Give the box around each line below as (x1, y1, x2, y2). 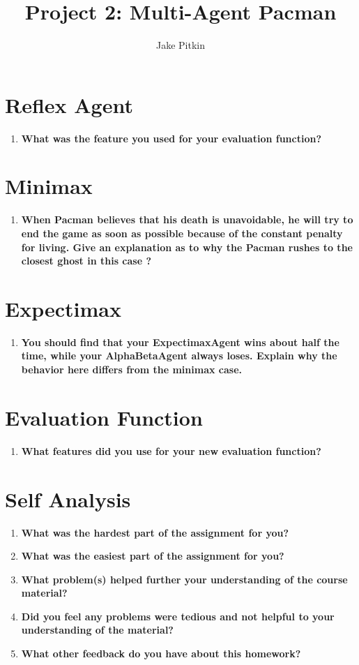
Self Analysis (5, 484, 131, 513)
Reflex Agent (5, 90, 133, 119)
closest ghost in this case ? (21, 253, 152, 268)
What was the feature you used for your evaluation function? (21, 130, 322, 145)
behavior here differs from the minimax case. (21, 362, 243, 377)
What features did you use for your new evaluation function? (21, 443, 321, 458)
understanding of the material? (21, 622, 174, 637)
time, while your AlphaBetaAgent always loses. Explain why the (21, 348, 337, 363)
